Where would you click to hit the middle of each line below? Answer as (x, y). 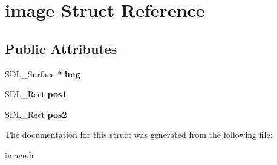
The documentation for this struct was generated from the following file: (139, 134)
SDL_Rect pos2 (36, 114)
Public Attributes (61, 48)
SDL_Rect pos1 (36, 94)
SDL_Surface (30, 73)
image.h (19, 154)
